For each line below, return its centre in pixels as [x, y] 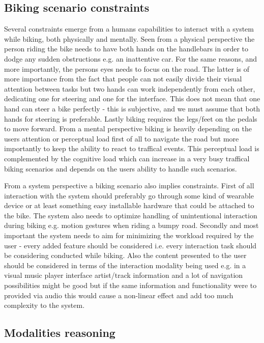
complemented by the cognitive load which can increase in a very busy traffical [127, 158]
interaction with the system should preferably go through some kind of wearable [129, 195]
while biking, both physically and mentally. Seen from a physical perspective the [129, 38]
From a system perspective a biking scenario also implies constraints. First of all [129, 185]
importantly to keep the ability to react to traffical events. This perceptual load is [132, 148]
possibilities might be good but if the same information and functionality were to [130, 285]
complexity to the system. [45, 305]
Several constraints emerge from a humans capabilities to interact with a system [129, 29]
